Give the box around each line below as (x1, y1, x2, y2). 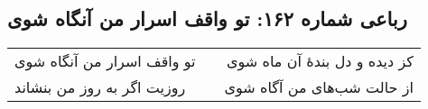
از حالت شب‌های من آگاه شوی (224, 77, 414, 98)
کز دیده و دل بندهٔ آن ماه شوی (227, 50, 414, 72)
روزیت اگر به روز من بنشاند (14, 77, 186, 98)
